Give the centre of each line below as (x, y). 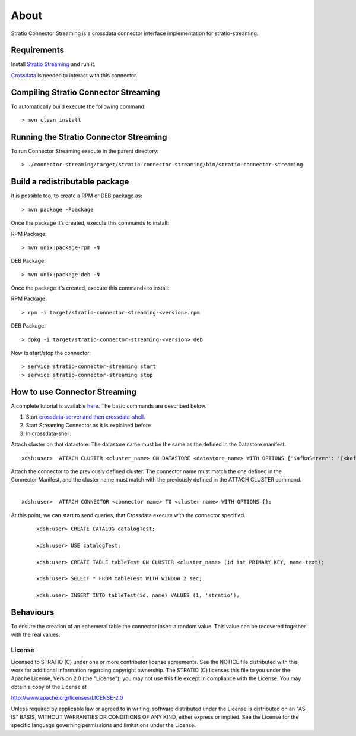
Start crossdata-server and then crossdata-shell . (85, 417)
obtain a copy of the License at (49, 687)
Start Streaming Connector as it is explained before (88, 425)
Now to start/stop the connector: (51, 353)
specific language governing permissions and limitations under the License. (103, 725)
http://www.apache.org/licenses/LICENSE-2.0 (67, 698)
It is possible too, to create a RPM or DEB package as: (77, 196)
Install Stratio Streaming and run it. (53, 64)
